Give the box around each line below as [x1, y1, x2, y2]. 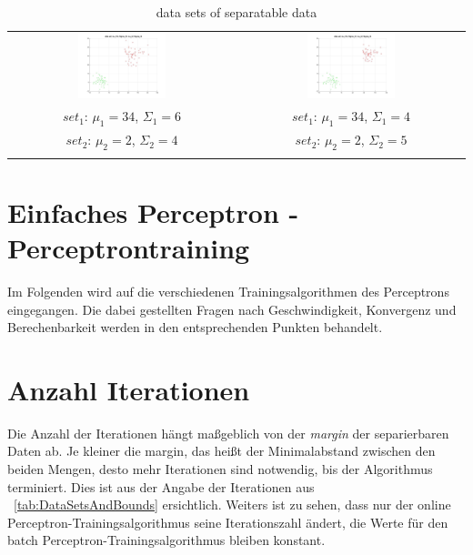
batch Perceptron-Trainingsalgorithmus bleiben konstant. [7, 530, 326, 550]
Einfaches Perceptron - [7, 193, 299, 230]
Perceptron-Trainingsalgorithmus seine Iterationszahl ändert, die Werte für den [7, 512, 448, 531]
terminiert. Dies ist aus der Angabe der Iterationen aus [7, 477, 315, 496]
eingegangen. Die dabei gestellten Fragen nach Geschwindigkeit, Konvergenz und [7, 299, 457, 318]
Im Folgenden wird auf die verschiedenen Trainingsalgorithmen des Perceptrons [7, 281, 449, 300]
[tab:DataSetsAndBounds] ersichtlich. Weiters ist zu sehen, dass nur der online [14, 495, 451, 514]
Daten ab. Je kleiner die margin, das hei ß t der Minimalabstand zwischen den [7, 441, 436, 460]
